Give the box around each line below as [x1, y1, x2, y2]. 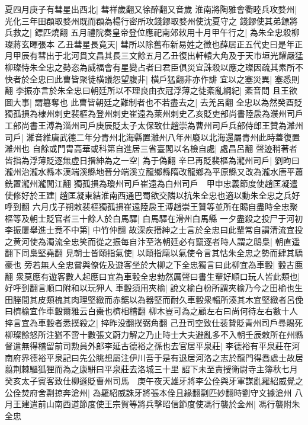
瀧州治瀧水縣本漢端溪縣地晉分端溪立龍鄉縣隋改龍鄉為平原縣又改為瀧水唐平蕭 [5, 165, 303, 178]
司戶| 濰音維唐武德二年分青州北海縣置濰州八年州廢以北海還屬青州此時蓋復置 [5, 130, 300, 143]
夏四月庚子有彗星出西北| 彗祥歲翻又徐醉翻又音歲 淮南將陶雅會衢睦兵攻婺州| [5, 3, 297, 15]
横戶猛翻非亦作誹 [150, 72, 217, 85]
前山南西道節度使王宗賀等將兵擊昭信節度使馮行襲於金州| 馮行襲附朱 [37, 398, 300, 410]
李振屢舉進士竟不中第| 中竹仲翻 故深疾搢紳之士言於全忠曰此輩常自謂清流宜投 [5, 223, 303, 236]
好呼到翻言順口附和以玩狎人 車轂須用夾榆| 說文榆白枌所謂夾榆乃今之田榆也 [5, 282, 295, 294]
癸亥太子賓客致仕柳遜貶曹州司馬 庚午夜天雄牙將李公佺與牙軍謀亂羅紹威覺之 [5, 375, 303, 386]
